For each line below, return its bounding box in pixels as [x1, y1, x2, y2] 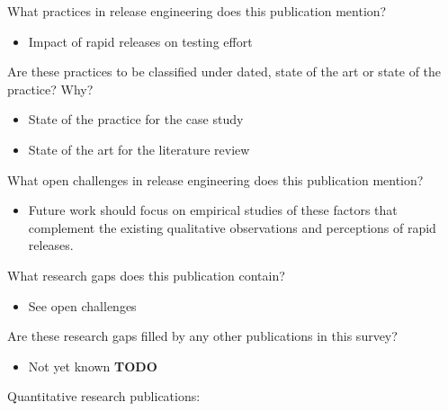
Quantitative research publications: [7, 387, 201, 406]
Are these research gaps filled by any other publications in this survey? [7, 326, 398, 345]
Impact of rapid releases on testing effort [28, 31, 253, 50]
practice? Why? [7, 79, 94, 98]
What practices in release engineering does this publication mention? [7, 2, 387, 20]
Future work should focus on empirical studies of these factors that [28, 201, 398, 219]
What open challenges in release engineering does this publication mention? [7, 170, 424, 189]
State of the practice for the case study [28, 110, 244, 129]
